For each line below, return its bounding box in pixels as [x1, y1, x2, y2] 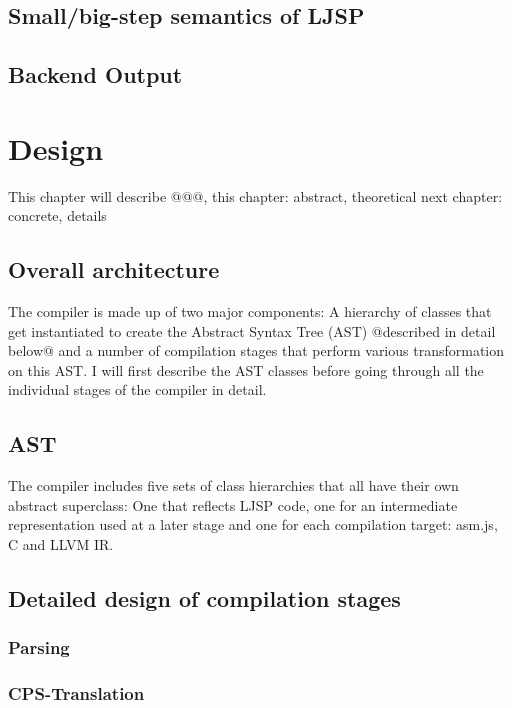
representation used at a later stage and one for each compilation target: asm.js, [8, 514, 498, 535]
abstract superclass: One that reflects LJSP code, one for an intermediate [8, 494, 458, 515]
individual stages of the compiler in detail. [8, 379, 267, 400]
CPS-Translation [8, 681, 145, 706]
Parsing [8, 635, 70, 660]
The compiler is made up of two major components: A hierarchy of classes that [8, 301, 492, 322]
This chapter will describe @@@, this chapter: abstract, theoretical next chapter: [8, 185, 503, 206]
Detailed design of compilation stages [8, 583, 401, 614]
